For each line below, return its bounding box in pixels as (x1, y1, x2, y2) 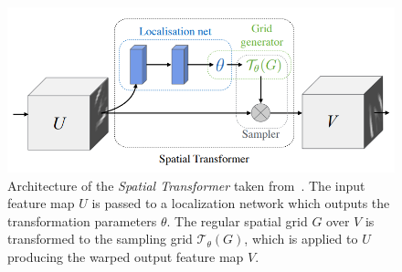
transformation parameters (7, 211, 157, 230)
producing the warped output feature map (7, 247, 244, 267)
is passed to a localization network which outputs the (91, 194, 390, 213)
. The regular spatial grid (166, 211, 308, 230)
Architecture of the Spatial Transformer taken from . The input (7, 175, 365, 194)
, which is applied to (244, 229, 358, 248)
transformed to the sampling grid (7, 229, 193, 248)
